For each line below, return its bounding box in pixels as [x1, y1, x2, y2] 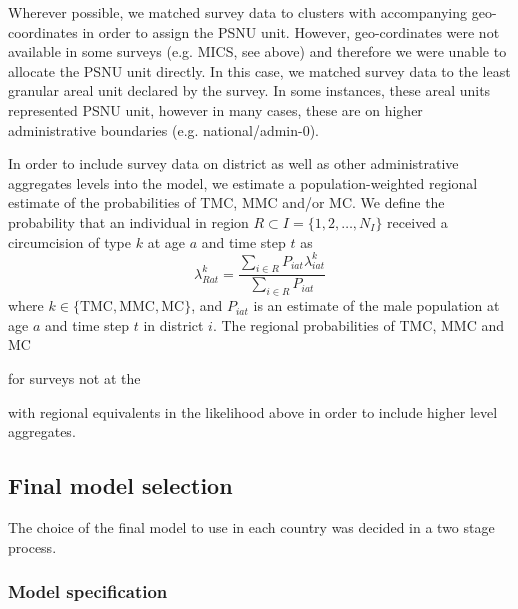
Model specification [8, 579, 168, 604]
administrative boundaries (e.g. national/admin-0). [8, 119, 320, 140]
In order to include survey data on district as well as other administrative [8, 153, 459, 174]
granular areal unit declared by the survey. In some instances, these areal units [8, 80, 491, 101]
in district [143, 314, 204, 335]
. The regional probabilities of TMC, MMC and [212, 314, 505, 335]
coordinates [8, 21, 78, 42]
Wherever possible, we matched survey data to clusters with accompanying [8, 2, 468, 22]
